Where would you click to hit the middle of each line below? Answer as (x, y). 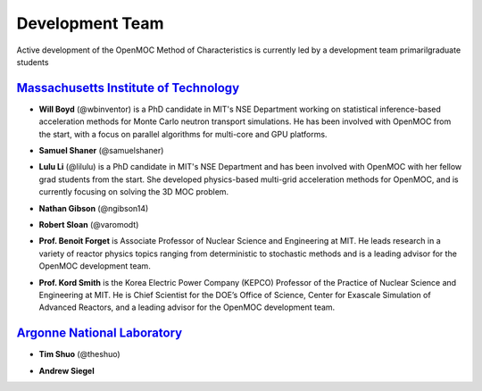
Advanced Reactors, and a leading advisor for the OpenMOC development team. (187, 307)
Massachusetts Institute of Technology (128, 88)
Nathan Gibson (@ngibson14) (94, 208)
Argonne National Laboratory (100, 333)
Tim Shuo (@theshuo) (79, 354)
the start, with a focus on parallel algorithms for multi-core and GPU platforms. (183, 134)
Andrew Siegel (66, 370)
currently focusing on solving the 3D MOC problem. (134, 192)
